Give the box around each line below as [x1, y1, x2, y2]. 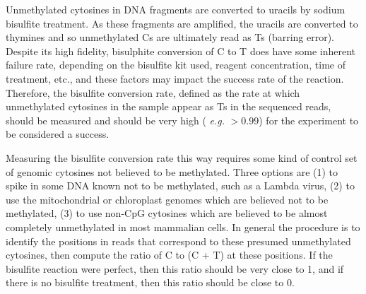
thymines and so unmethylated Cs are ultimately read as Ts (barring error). [6, 30, 334, 45]
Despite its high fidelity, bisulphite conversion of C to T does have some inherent [6, 43, 355, 58]
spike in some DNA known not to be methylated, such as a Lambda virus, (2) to [6, 178, 355, 193]
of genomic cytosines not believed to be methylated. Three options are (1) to [6, 164, 338, 179]
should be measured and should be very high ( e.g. [6, 112, 225, 127]
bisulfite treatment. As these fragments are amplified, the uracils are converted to [6, 16, 358, 30]
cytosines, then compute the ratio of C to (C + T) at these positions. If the [6, 247, 333, 262]
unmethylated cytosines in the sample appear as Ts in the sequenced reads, [6, 99, 331, 114]
